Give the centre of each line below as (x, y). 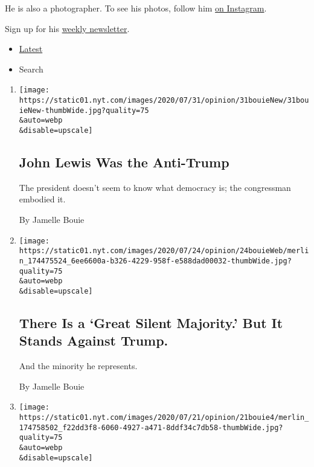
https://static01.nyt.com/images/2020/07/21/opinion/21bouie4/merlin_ (164, 418)
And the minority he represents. (78, 366)
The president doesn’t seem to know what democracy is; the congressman (155, 187)
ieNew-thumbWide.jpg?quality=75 (84, 110)
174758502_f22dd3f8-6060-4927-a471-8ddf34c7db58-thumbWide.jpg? (151, 427)
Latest (31, 49)
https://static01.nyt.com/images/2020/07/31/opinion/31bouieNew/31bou (164, 101)
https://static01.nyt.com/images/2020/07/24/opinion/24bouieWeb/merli (164, 251)
